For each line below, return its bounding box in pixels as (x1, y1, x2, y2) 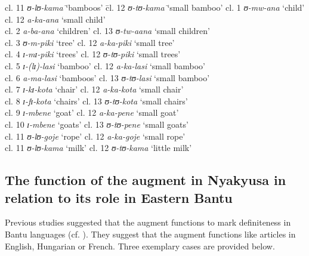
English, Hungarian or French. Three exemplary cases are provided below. (5, 239, 275, 252)
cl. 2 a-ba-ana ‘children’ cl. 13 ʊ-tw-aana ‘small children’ (5, 24, 210, 37)
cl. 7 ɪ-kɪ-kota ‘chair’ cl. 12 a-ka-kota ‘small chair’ (5, 83, 184, 95)
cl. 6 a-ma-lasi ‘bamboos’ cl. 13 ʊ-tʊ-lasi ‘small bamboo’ (5, 71, 210, 84)
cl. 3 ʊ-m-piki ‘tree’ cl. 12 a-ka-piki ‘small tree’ (5, 36, 175, 48)
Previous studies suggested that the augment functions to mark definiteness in (5, 216, 291, 229)
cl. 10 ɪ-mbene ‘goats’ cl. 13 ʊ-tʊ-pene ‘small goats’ (5, 118, 189, 130)
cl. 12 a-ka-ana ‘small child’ (5, 13, 106, 25)
